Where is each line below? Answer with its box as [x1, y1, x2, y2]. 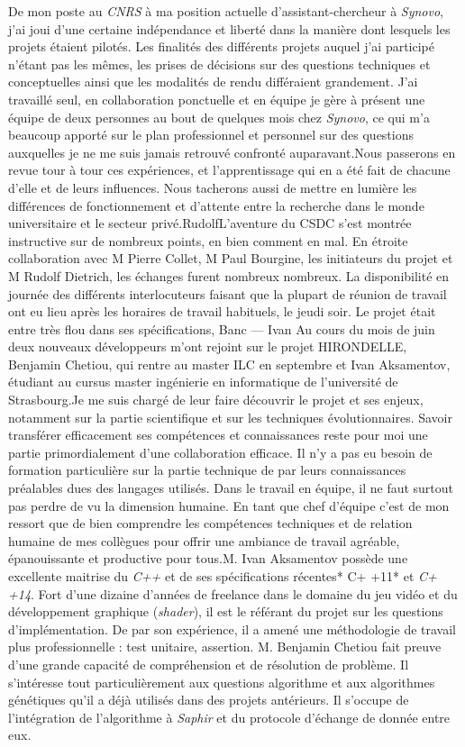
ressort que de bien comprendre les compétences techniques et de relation [8, 514, 413, 533]
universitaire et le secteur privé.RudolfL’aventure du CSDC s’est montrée [8, 214, 412, 232]
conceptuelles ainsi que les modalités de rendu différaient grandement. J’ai [8, 72, 418, 91]
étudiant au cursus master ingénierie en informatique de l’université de [8, 372, 398, 391]
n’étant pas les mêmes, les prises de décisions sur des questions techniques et [8, 54, 431, 73]
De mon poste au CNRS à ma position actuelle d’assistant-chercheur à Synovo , [8, 2, 443, 20]
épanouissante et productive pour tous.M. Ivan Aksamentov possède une [8, 549, 408, 568]
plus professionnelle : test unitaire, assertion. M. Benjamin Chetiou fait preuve [8, 637, 442, 656]
